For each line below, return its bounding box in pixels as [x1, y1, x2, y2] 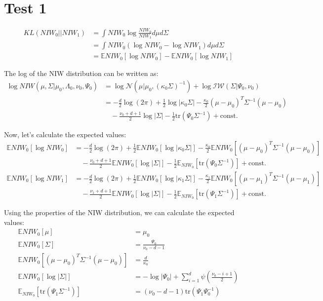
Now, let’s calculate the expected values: [4, 129, 126, 140]
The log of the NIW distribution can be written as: [4, 68, 159, 78]
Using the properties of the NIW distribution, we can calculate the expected [4, 207, 235, 218]
